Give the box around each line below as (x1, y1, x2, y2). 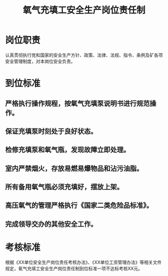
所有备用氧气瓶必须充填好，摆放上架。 (5, 183, 123, 191)
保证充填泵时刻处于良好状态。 (5, 127, 97, 135)
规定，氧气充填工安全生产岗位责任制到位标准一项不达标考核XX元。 (5, 265, 143, 271)
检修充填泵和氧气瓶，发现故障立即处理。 (5, 145, 130, 154)
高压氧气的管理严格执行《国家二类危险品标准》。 (5, 201, 153, 210)
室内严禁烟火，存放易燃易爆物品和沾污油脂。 (5, 164, 143, 172)
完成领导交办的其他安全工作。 (5, 219, 97, 228)
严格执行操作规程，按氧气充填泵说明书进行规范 (5, 99, 150, 107)
